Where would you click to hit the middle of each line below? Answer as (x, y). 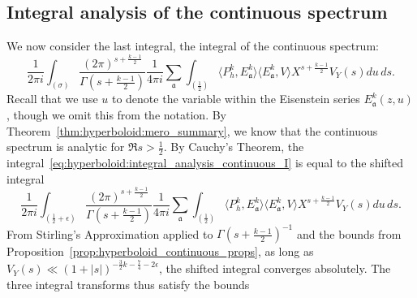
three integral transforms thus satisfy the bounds (128, 285)
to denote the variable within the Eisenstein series (236, 99)
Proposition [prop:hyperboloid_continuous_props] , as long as (160, 251)
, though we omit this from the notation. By (116, 115)
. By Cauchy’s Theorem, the (234, 147)
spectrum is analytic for (66, 147)
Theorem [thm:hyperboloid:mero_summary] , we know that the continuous (192, 130)
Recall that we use (52, 99)
